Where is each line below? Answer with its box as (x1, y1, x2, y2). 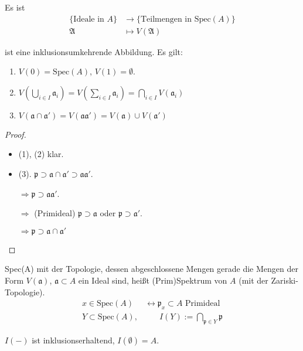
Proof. (5, 128, 26, 140)
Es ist (5, 1, 25, 13)
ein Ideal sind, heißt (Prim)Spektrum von (78, 274, 227, 286)
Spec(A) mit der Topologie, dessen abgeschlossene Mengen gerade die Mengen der (5, 263, 298, 275)
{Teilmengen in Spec (136, 15, 211, 23)
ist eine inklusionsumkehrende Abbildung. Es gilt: (5, 45, 183, 57)
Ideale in (73, 15, 104, 23)
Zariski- (271, 274, 298, 286)
